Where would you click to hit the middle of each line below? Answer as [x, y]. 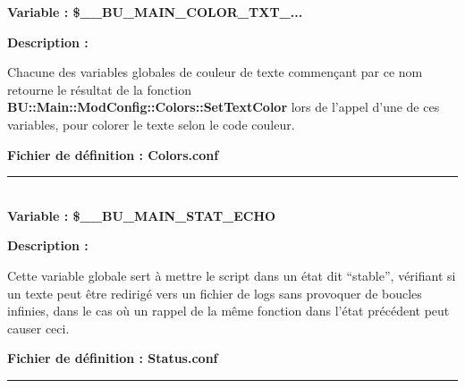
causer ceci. [38, 328]
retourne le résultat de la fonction [99, 89]
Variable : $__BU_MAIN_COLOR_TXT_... [155, 12]
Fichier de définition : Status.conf [113, 358]
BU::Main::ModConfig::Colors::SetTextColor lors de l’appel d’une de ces [224, 107]
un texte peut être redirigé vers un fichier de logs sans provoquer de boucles [215, 293]
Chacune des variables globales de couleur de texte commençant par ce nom [215, 72]
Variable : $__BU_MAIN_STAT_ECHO [142, 215]
